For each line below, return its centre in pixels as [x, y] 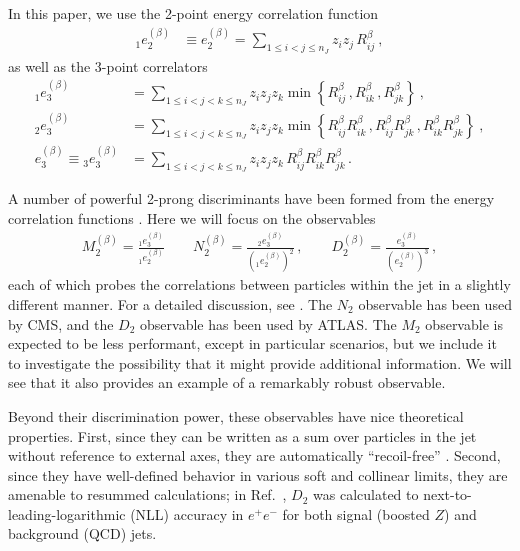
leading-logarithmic [67, 513]
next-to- [447, 494]
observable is [464, 323]
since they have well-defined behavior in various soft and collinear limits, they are [258, 474]
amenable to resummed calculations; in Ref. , [147, 494]
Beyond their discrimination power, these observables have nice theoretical [236, 415]
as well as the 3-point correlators [108, 65]
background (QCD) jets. [82, 533]
